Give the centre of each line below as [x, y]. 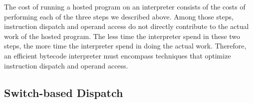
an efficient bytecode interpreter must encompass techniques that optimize [118, 55]
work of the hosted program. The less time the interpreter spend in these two [122, 36]
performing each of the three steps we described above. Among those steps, [119, 16]
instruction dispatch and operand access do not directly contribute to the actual [126, 26]
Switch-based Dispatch [64, 92]
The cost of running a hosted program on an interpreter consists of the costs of [125, 6]
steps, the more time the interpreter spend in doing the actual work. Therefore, [125, 46]
